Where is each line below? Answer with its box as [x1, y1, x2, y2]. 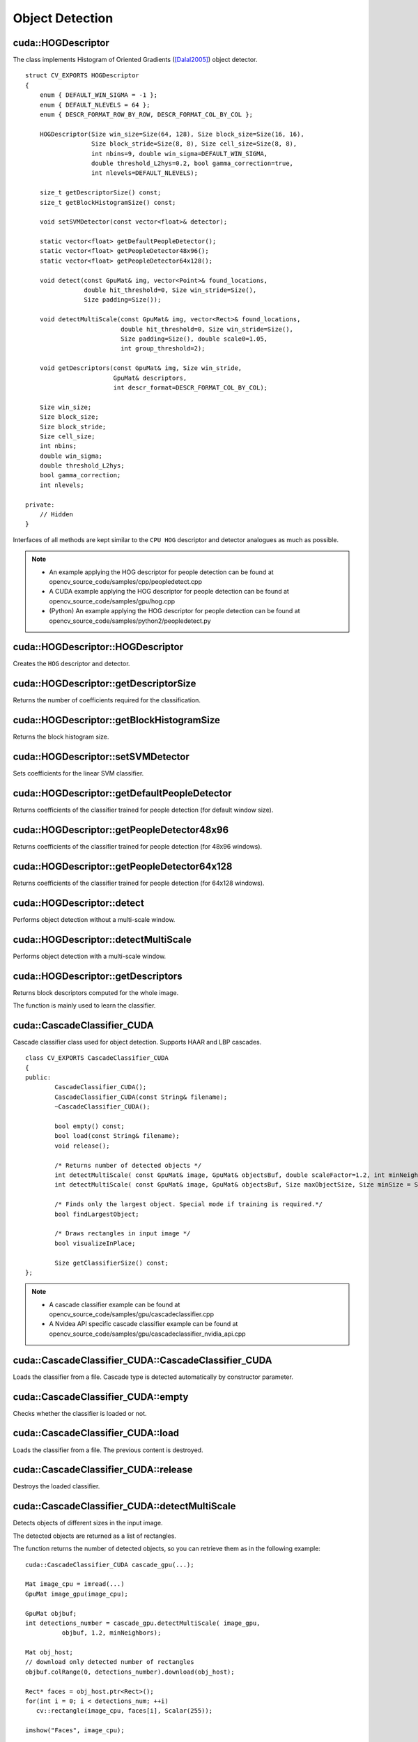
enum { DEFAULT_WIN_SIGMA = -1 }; [39, 91, 158, 99]
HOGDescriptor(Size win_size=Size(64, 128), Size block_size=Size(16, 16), [39, 130, 304, 138]
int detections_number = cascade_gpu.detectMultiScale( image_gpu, [25, 1619, 261, 1627]
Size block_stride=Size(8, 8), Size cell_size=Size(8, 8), [91, 140, 297, 148]
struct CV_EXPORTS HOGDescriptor [25, 72, 139, 79]
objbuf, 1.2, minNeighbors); [61, 1629, 162, 1637]
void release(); [54, 1141, 110, 1150]
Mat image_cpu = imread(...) [25, 1580, 125, 1588]
